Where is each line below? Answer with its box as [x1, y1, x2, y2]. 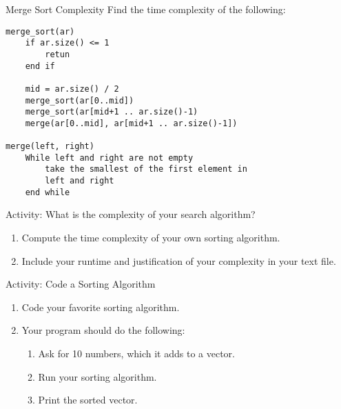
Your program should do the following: [21, 323, 185, 337]
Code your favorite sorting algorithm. [21, 299, 180, 314]
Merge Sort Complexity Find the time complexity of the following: [6, 2, 286, 16]
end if [25, 61, 55, 71]
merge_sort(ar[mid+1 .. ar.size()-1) [25, 107, 198, 117]
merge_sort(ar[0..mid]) [25, 95, 134, 106]
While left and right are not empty [25, 152, 194, 163]
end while [25, 187, 70, 197]
